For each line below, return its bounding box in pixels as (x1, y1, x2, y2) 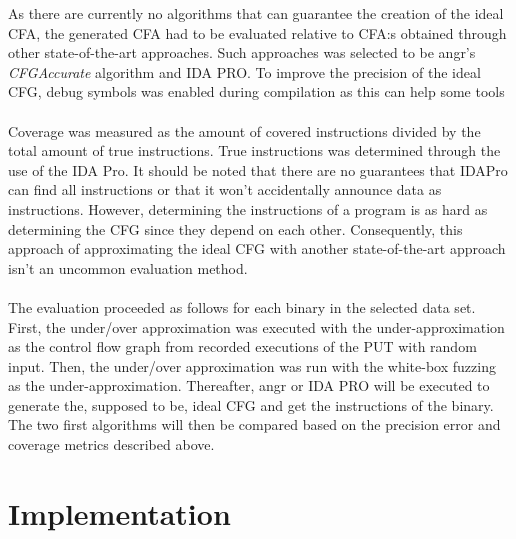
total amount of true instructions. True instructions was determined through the (8, 140, 501, 161)
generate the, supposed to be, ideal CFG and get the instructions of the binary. (8, 394, 494, 415)
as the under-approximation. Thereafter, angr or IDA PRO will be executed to (8, 375, 490, 396)
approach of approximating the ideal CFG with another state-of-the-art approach (8, 238, 506, 259)
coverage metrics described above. (8, 434, 215, 455)
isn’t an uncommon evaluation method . (8, 257, 248, 278)
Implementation (8, 492, 231, 533)
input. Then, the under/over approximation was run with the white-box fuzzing (8, 355, 496, 376)
